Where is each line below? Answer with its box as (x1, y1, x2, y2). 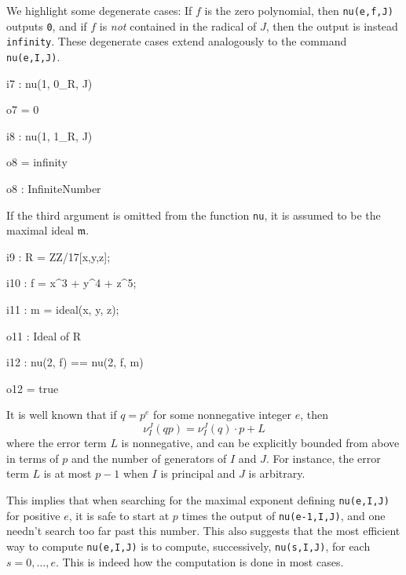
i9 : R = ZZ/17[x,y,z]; (6, 248, 111, 264)
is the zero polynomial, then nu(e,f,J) (204, 2, 393, 18)
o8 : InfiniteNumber (6, 180, 101, 196)
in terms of (6, 449, 59, 466)
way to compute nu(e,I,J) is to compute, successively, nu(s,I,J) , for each (6, 537, 371, 554)
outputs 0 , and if (6, 17, 87, 34)
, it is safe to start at (68, 507, 170, 523)
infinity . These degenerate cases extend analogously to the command (6, 33, 347, 49)
